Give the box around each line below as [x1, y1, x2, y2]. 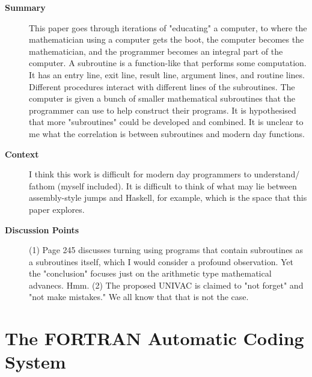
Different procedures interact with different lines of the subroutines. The [29, 80, 295, 93]
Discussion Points [5, 223, 79, 236]
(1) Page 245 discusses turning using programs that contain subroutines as [29, 244, 304, 256]
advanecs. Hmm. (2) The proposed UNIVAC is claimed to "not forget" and [29, 278, 304, 291]
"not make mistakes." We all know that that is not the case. [29, 290, 249, 303]
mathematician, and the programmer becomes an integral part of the [29, 44, 283, 57]
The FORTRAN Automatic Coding [5, 326, 304, 351]
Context [5, 147, 39, 160]
